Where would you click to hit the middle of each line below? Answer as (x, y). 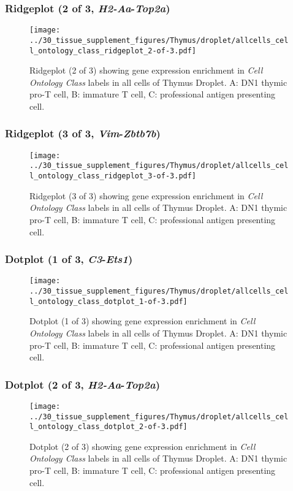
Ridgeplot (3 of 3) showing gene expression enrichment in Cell (146, 195)
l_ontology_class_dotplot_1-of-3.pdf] (108, 301)
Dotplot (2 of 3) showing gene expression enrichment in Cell (143, 446)
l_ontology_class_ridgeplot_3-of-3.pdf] (113, 176)
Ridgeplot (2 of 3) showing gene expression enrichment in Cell (146, 70)
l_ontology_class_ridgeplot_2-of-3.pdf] (113, 51)
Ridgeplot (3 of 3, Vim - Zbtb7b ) (83, 133)
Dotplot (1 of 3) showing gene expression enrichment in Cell (143, 321)
